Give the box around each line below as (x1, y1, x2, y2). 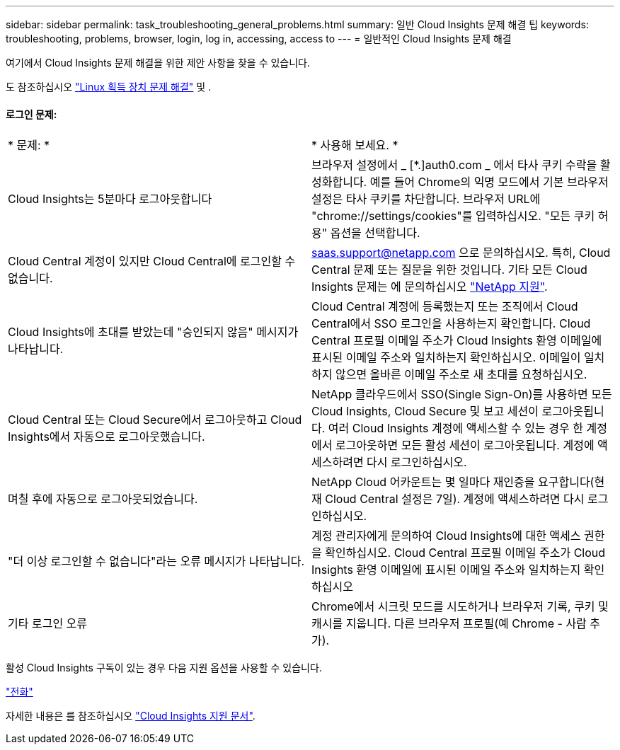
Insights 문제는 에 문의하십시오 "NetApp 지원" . (311, 279, 548, 294)
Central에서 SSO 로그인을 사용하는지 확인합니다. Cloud (311, 316, 591, 331)
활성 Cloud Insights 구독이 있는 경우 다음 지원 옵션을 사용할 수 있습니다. (6, 662, 322, 674)
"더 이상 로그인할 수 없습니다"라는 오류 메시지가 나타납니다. (8, 554, 305, 569)
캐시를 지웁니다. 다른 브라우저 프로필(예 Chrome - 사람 (311, 616, 587, 631)
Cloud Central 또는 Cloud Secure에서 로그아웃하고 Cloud (8, 412, 302, 427)
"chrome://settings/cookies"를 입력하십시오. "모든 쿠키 (311, 209, 595, 224)
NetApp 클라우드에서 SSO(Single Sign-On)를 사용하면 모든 (311, 387, 612, 402)
